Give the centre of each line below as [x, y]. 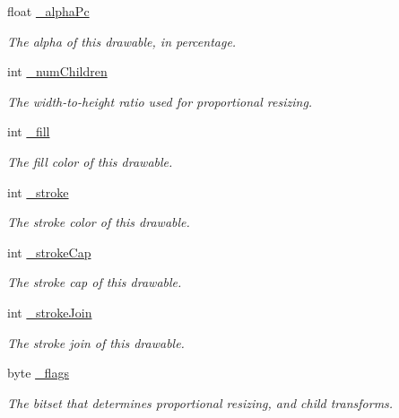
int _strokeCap [49, 252]
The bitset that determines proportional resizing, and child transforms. [200, 402]
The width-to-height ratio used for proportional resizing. [160, 101]
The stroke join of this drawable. [96, 342]
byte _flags [38, 373]
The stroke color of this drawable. [99, 222]
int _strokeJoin [50, 312]
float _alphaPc [48, 11]
